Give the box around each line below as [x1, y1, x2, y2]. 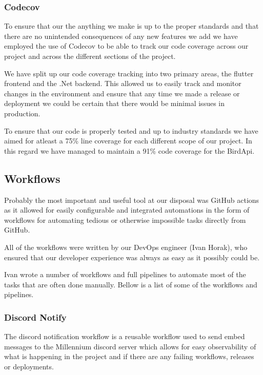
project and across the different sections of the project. [4, 51, 176, 61]
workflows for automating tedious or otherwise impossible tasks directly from [4, 214, 246, 225]
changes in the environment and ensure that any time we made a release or [4, 88, 240, 98]
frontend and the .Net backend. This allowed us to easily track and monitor [4, 78, 241, 89]
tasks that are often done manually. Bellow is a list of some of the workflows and [4, 279, 257, 289]
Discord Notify [4, 310, 67, 323]
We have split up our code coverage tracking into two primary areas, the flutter [4, 68, 254, 78]
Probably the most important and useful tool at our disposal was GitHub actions [4, 194, 259, 205]
